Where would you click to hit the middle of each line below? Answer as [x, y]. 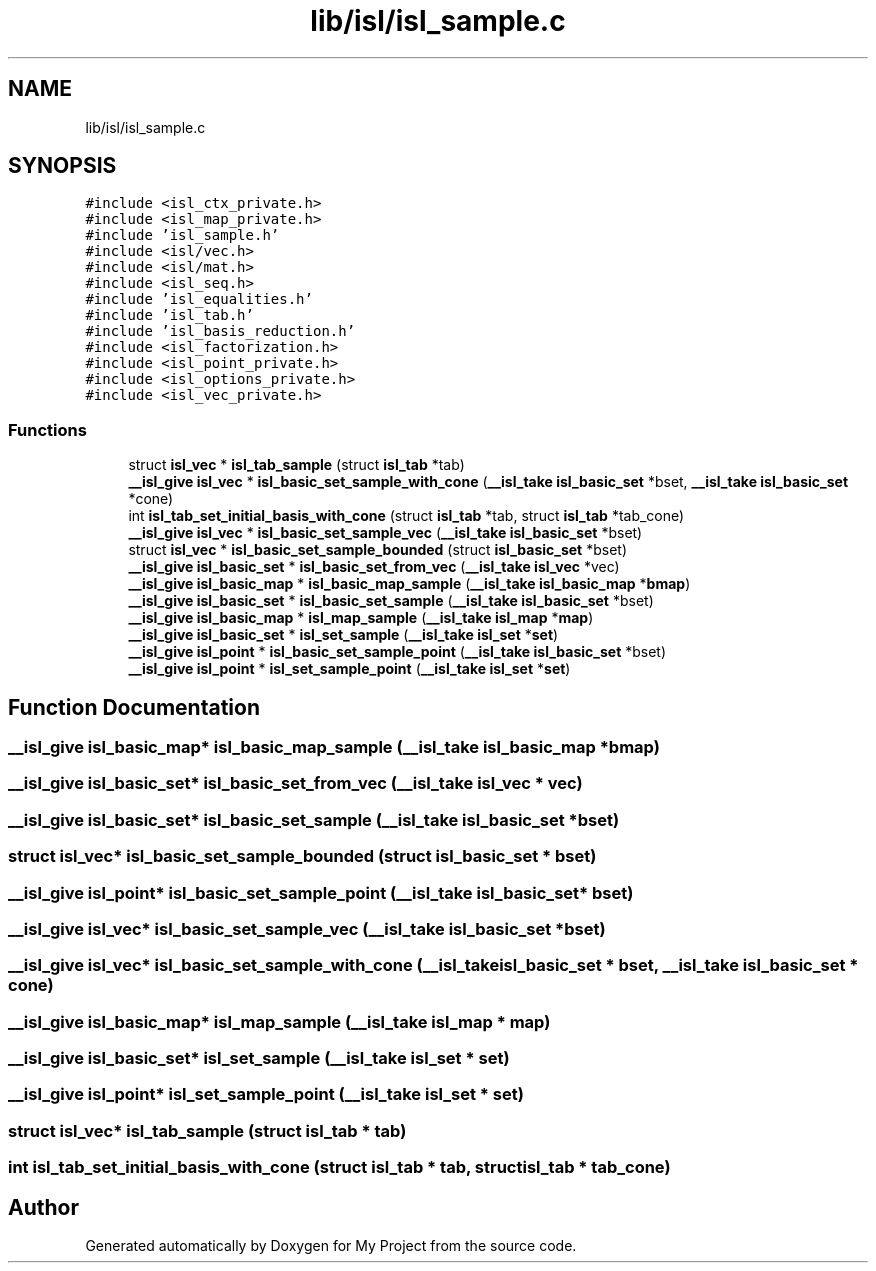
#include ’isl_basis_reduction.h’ [220, 331]
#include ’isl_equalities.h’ [199, 299]
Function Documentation [134, 707]
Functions [47, 429]
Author [43, 1207]
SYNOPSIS [62, 166]
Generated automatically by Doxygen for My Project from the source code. [331, 1245]
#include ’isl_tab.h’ [169, 315]
